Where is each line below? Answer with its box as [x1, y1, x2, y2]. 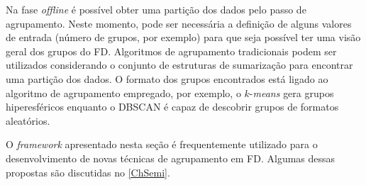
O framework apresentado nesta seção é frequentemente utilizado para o [6, 137, 318, 152]
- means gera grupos [249, 85, 334, 100]
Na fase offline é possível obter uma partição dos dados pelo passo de [6, 2, 306, 16]
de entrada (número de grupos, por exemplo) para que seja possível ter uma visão [6, 30, 361, 45]
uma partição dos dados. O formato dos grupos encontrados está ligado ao [6, 71, 328, 86]
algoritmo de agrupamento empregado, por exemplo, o [6, 85, 241, 100]
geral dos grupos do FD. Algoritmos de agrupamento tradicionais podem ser [6, 43, 337, 58]
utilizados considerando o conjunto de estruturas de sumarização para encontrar [6, 57, 353, 72]
